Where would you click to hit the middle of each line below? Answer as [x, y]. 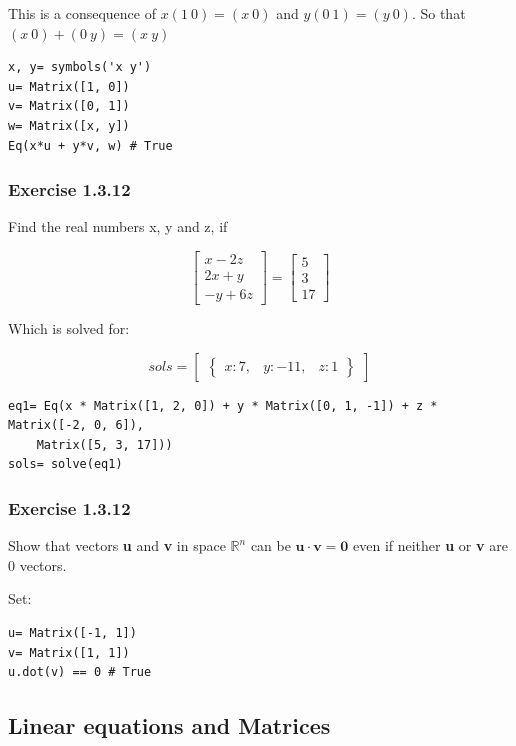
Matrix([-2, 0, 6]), [76, 425]
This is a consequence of [82, 13]
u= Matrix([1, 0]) [69, 86]
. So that [438, 13]
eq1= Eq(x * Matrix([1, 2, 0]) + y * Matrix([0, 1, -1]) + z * [223, 405]
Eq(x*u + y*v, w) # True [90, 145]
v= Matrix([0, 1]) [69, 106]
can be [270, 545]
